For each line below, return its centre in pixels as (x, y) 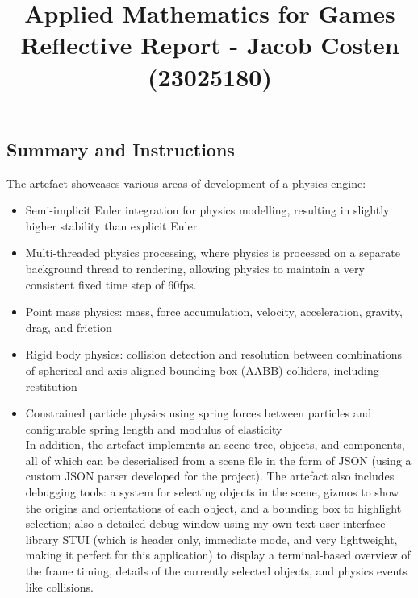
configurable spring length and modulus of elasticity (154, 428)
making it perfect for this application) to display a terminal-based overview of (218, 555)
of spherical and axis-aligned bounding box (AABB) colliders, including (202, 370)
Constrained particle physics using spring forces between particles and (199, 413)
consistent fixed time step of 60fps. (111, 284)
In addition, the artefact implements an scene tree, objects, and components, (215, 444)
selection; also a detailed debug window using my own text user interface (205, 523)
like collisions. (59, 586)
